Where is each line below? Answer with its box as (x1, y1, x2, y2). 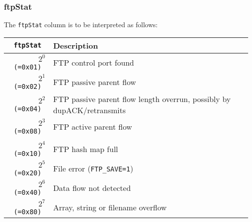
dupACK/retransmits (53, 104, 126, 116)
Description (53, 39, 98, 51)
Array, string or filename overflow (53, 202, 167, 213)
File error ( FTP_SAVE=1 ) (53, 163, 133, 174)
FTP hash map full (53, 143, 118, 155)
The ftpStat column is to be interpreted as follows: (4, 19, 158, 30)
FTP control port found (53, 57, 134, 68)
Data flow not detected (53, 182, 131, 194)
